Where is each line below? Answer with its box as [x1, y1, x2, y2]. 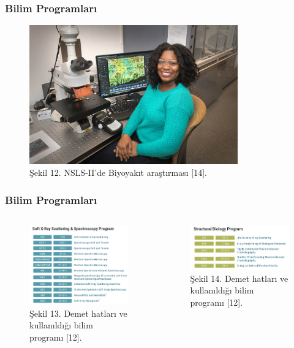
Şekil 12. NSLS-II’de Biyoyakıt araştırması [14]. [29, 166, 207, 179]
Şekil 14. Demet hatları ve [190, 271, 288, 284]
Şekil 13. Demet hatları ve [29, 306, 127, 319]
